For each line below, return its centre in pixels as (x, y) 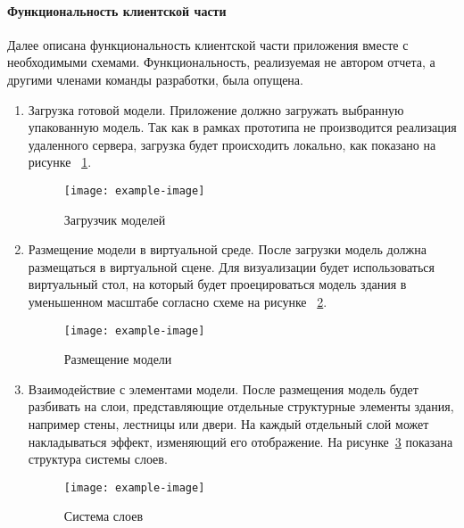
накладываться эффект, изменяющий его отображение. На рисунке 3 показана (240, 441)
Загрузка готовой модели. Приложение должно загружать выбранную (216, 109)
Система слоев (104, 516)
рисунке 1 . (60, 162)
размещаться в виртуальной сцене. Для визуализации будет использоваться (231, 266)
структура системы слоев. (98, 459)
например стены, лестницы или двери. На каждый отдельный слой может (228, 424)
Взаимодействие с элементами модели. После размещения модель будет (223, 388)
